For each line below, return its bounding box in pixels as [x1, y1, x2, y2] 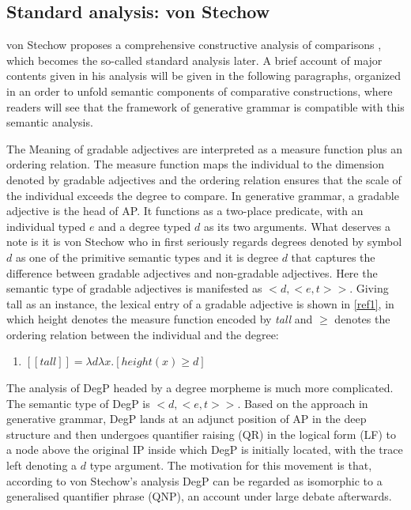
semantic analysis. [6, 114, 93, 130]
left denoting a [6, 457, 77, 474]
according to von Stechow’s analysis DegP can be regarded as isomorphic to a [6, 472, 383, 489]
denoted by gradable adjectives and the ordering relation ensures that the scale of [6, 171, 402, 187]
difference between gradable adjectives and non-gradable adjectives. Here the [6, 264, 378, 281]
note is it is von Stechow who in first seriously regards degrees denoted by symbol [6, 233, 402, 250]
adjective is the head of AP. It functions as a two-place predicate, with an [6, 202, 364, 219]
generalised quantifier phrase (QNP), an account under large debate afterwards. [6, 488, 392, 504]
